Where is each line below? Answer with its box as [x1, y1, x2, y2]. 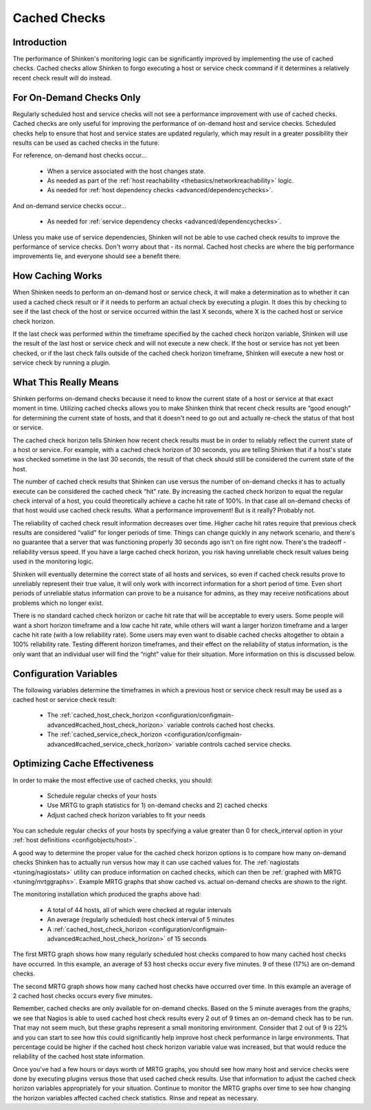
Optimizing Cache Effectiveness [12, 758, 154, 769]
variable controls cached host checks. [167, 721, 276, 729]
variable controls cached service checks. [175, 740, 292, 748]
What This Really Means [12, 376, 120, 388]
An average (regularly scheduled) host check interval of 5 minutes [47, 916, 235, 924]
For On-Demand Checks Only [12, 91, 141, 103]
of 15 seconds [167, 934, 207, 942]
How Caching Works [12, 270, 102, 282]
